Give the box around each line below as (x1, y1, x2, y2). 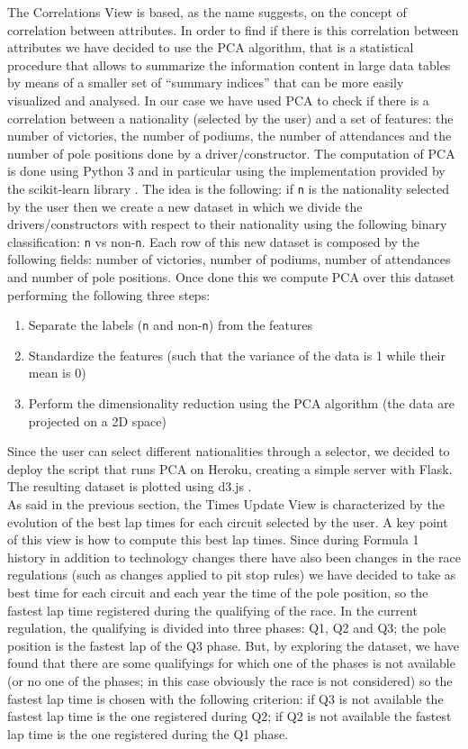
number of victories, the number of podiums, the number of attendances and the (7, 126, 452, 145)
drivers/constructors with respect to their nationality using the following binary (7, 215, 447, 233)
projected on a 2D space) (28, 411, 166, 430)
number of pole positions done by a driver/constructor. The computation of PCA (7, 143, 455, 162)
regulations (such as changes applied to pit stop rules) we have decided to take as (7, 565, 456, 584)
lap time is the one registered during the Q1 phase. (7, 724, 289, 743)
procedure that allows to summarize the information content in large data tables (7, 55, 451, 74)
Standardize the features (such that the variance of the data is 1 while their (28, 345, 445, 364)
